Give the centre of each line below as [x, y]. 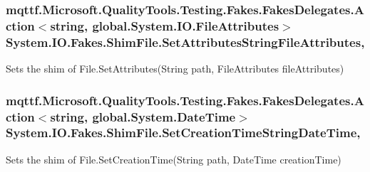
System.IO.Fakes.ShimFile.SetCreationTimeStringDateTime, [183, 133]
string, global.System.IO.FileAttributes [165, 25]
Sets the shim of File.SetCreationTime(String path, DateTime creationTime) [174, 159]
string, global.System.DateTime [143, 116]
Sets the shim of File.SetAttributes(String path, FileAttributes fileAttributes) [175, 69]
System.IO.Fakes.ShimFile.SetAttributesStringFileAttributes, [185, 42]
